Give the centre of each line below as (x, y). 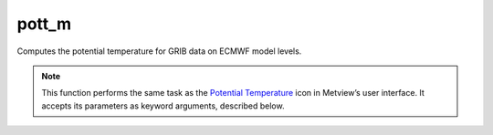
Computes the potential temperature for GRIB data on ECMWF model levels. (159, 51)
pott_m (44, 24)
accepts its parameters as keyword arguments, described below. (163, 106)
